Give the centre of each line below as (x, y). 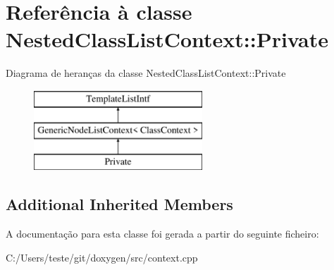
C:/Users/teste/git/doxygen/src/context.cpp (102, 257)
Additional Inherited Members (119, 204)
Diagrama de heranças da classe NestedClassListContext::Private (146, 73)
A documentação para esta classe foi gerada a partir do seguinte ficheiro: (162, 234)
